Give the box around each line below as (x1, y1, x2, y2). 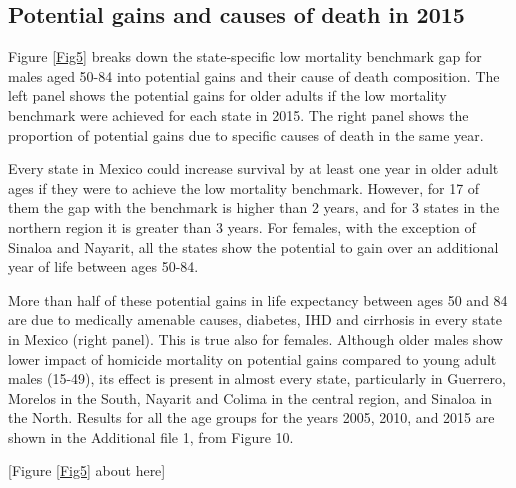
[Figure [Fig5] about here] (8, 460, 166, 481)
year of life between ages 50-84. (8, 256, 199, 277)
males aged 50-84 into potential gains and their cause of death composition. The (8, 65, 500, 86)
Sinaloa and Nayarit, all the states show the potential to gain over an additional (8, 236, 499, 257)
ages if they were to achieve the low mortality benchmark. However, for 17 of (8, 177, 480, 198)
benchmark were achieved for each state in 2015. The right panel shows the (8, 104, 469, 125)
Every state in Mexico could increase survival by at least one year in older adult (8, 158, 499, 179)
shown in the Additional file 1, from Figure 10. (8, 426, 294, 447)
